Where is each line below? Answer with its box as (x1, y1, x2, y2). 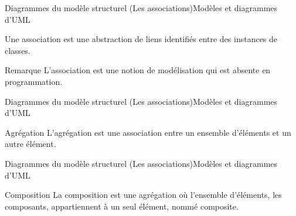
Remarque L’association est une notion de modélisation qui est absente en (5, 64, 271, 76)
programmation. (5, 75, 63, 87)
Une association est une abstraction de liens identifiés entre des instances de (5, 33, 278, 45)
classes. (5, 44, 30, 56)
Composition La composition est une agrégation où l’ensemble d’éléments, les (5, 188, 282, 201)
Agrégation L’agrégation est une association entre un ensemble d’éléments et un (5, 126, 291, 138)
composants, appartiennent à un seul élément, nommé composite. (5, 200, 239, 212)
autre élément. (5, 138, 56, 150)
